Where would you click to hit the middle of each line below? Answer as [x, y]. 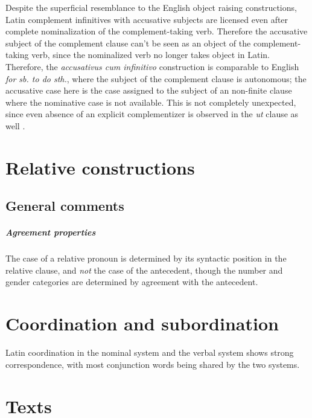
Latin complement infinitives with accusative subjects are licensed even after [147, 19]
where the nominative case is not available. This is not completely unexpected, [151, 102]
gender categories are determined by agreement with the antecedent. [132, 282]
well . [15, 125]
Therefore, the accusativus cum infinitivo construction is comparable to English [152, 66]
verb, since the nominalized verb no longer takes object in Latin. [151, 55]
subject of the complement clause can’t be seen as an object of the [128, 43]
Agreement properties [51, 232]
